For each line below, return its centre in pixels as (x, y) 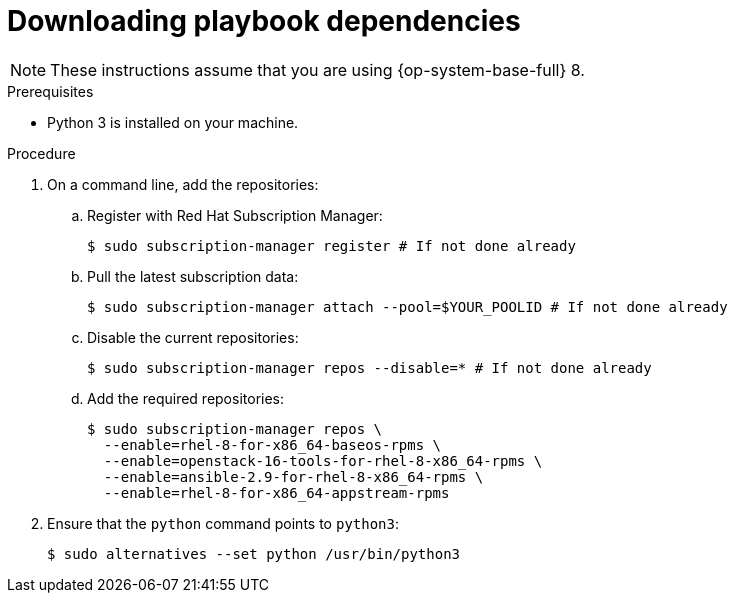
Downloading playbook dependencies (264, 21)
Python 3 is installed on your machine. (173, 122)
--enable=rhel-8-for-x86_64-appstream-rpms (276, 492)
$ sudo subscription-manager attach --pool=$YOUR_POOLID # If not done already (407, 306)
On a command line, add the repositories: (183, 184)
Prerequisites (50, 91)
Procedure (41, 153)
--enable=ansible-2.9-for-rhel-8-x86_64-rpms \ (293, 476)
